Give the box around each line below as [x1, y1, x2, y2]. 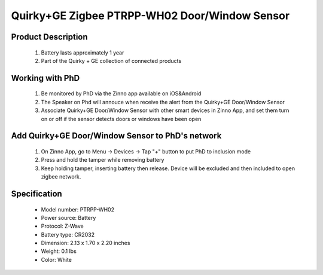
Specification [11, 189, 62, 199]
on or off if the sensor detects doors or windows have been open [41, 115, 202, 122]
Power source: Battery [41, 214, 96, 221]
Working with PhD [11, 72, 80, 83]
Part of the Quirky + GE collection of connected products [41, 57, 182, 64]
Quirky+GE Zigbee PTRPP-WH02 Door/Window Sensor [11, 9, 290, 22]
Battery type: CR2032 [41, 231, 95, 238]
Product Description [11, 32, 88, 42]
